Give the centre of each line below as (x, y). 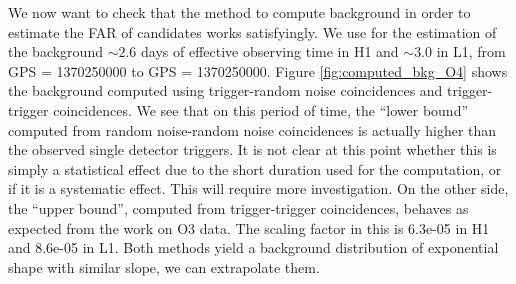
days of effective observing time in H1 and (270, 51)
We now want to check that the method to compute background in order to (239, 12)
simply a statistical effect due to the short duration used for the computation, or (255, 168)
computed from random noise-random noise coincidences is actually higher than (252, 129)
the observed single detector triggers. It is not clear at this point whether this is (252, 149)
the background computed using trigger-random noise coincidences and (225, 90)
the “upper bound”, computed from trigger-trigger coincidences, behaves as (238, 207)
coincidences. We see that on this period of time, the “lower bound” (261, 109)
